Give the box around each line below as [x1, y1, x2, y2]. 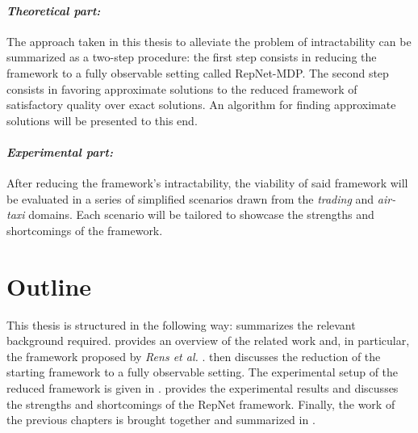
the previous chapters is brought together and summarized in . [6, 411, 316, 428]
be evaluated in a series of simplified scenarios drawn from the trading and [6, 190, 374, 207]
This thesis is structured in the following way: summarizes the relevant [6, 316, 356, 333]
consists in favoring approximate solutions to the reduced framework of [6, 80, 357, 97]
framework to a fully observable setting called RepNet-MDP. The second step [6, 64, 389, 81]
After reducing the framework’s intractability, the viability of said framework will [6, 174, 408, 191]
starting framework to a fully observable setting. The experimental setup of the [6, 364, 399, 380]
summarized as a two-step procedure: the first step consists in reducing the [6, 48, 377, 65]
